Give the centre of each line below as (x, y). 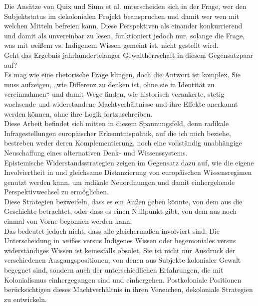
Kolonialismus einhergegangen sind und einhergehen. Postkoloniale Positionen (123, 279)
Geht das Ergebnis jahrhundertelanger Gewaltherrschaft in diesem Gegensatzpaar (129, 55)
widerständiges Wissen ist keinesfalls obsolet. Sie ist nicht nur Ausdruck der (120, 250)
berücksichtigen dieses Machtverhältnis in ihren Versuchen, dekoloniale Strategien (129, 289)
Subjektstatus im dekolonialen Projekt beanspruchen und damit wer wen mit (122, 16)
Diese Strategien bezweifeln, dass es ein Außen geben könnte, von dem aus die (123, 201)
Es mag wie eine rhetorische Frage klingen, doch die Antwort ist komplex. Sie (123, 75)
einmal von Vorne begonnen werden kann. (68, 221)
